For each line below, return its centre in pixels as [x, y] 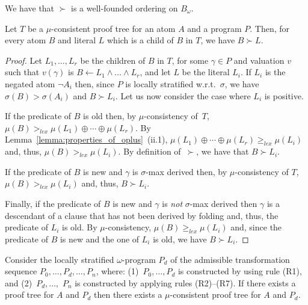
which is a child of [140, 40]
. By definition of [149, 151]
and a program [214, 28]
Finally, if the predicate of [53, 203]
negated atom [30, 83]
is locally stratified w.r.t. [171, 83]
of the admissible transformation [230, 259]
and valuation [259, 60]
